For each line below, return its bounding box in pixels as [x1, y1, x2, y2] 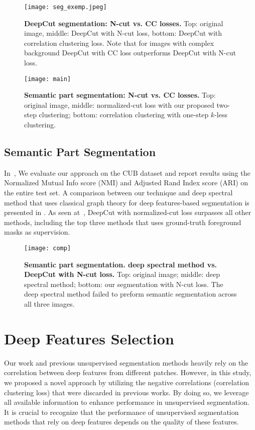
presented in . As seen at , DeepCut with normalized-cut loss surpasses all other [4, 207, 251, 218]
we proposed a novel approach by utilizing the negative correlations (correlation [4, 377, 249, 387]
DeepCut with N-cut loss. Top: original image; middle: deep [24, 269, 220, 279]
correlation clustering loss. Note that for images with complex [24, 37, 214, 48]
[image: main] [24, 75, 71, 83]
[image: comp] [24, 245, 71, 252]
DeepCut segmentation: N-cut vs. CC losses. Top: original [24, 18, 223, 28]
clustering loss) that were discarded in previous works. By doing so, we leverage [4, 387, 249, 397]
